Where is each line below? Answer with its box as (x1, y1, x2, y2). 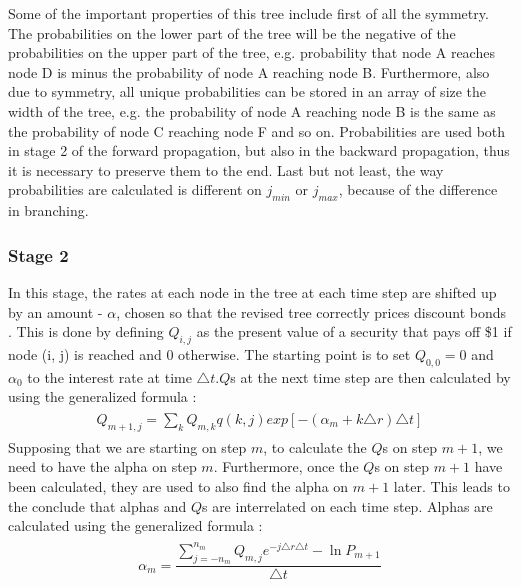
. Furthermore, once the (213, 456, 359, 477)
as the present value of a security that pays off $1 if (196, 321, 512, 342)
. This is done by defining (8, 321, 164, 342)
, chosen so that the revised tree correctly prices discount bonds (116, 301, 507, 322)
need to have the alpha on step (8, 456, 197, 477)
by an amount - (8, 301, 103, 322)
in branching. (8, 200, 89, 221)
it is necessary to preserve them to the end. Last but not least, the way (8, 159, 444, 180)
